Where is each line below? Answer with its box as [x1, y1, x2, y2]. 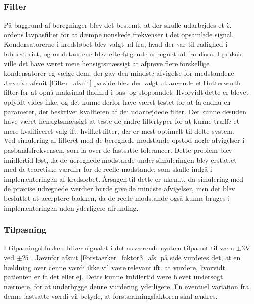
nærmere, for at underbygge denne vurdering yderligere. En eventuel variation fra [4, 281, 249, 291]
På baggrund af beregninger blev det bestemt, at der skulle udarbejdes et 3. [4, 20, 232, 30]
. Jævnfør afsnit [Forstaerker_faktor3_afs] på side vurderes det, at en [31, 252, 241, 262]
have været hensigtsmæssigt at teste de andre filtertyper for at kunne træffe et [4, 116, 240, 126]
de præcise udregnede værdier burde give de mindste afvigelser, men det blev [4, 183, 235, 193]
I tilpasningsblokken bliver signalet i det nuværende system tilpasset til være [4, 243, 234, 253]
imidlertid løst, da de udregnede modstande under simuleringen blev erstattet [4, 154, 237, 165]
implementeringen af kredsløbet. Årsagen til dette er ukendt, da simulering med [4, 173, 244, 184]
